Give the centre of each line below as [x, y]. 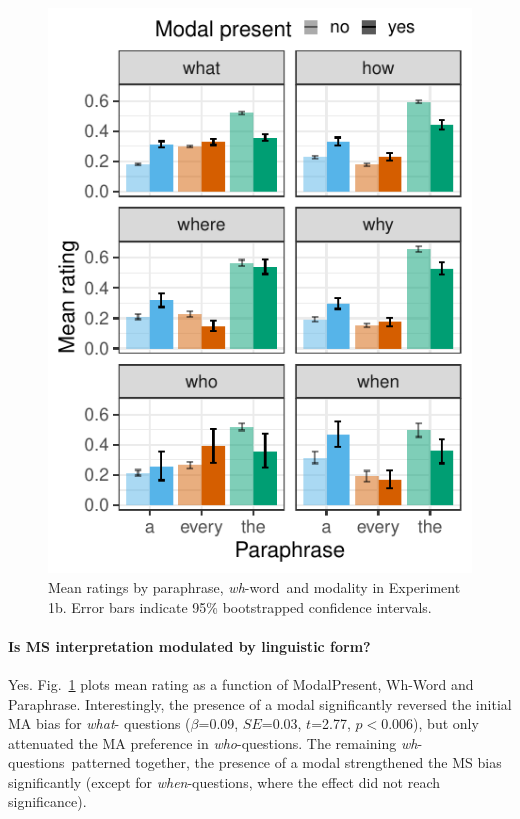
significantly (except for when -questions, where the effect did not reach [224, 781]
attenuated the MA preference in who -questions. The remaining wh [213, 742]
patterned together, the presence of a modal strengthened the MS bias [286, 762]
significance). [47, 801]
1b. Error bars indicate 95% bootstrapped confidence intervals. [240, 606]
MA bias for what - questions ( [99, 723]
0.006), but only [430, 723]
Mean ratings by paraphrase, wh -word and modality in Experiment [254, 586]
